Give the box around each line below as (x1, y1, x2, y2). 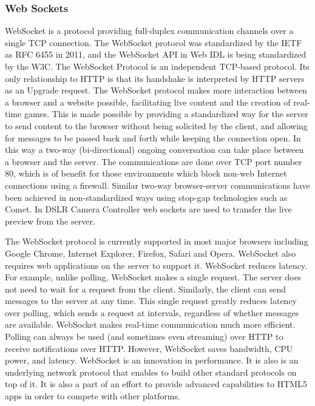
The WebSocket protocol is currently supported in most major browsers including (5, 235, 308, 248)
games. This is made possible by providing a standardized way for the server (24, 107, 308, 120)
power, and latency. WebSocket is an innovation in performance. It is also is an (5, 354, 299, 367)
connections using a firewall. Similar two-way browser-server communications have (5, 178, 310, 191)
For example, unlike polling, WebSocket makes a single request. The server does (5, 271, 302, 283)
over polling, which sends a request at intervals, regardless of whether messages (5, 306, 299, 319)
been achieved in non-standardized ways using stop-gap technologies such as (5, 191, 288, 203)
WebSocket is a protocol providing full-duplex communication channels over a (5, 24, 294, 37)
